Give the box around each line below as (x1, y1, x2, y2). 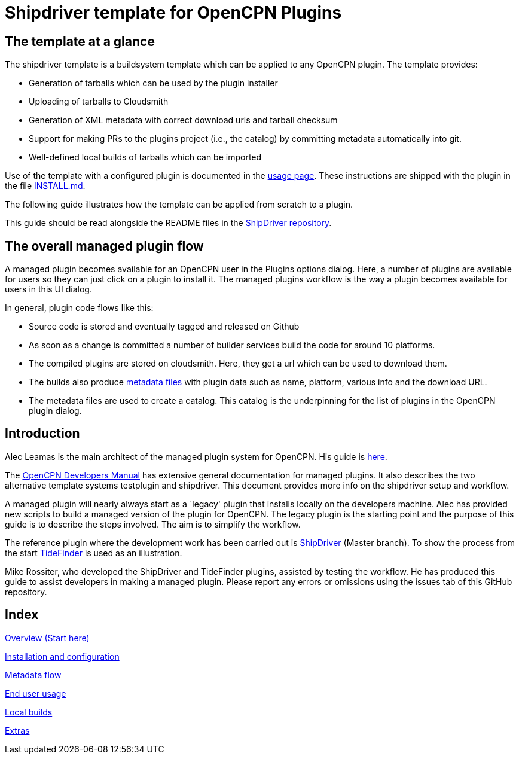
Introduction (5, 426, 80, 441)
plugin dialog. (29, 406, 82, 416)
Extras (5, 725, 30, 736)
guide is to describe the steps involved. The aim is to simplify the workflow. (5, 519, 301, 529)
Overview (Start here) (5, 632, 90, 643)
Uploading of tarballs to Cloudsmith (29, 96, 169, 107)
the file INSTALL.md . (5, 181, 86, 191)
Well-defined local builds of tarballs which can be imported (29, 152, 262, 163)
